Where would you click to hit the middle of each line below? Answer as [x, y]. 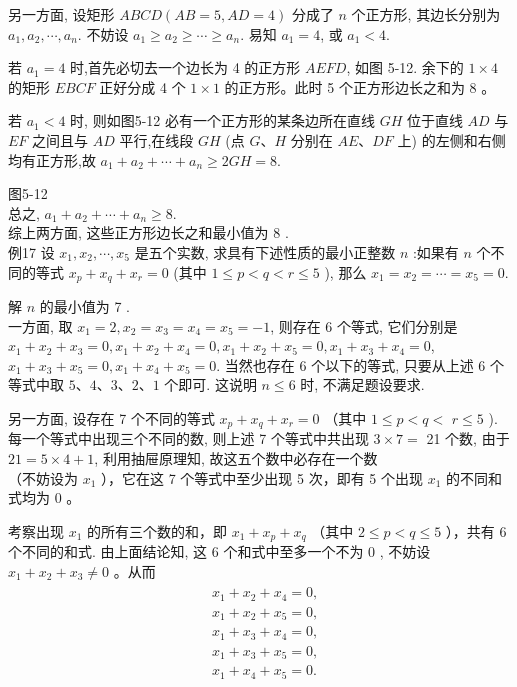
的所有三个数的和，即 [157, 530]
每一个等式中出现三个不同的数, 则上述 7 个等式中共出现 [188, 438]
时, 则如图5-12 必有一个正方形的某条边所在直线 [222, 120]
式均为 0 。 [44, 497]
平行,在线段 [156, 139]
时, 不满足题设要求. [362, 384]
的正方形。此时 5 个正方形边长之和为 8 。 [360, 86]
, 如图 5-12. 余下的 [405, 67]
